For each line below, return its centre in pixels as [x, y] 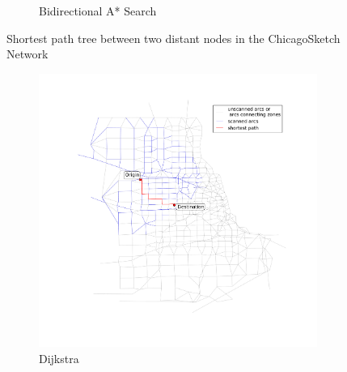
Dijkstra [59, 358]
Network [28, 54]
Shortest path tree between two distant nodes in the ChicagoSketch [173, 38]
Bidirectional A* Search [98, 11]
